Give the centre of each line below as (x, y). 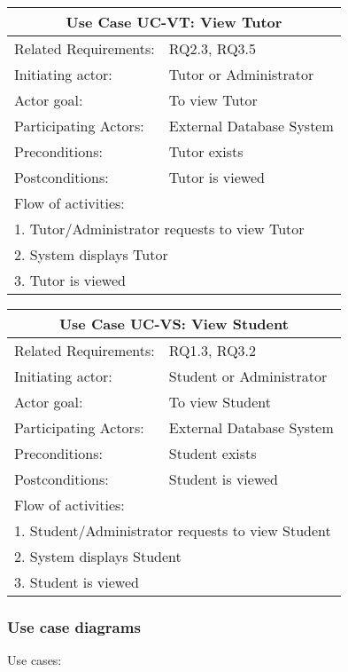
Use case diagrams (74, 626)
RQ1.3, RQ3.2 (213, 350)
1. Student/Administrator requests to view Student (173, 530)
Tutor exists (206, 151)
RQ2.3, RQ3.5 (213, 48)
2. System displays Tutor (91, 254)
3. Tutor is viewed (70, 280)
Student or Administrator (248, 376)
